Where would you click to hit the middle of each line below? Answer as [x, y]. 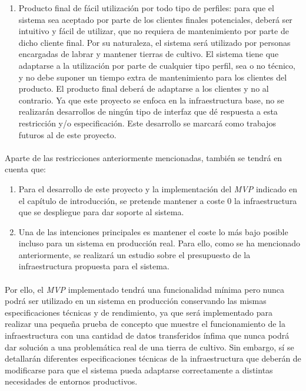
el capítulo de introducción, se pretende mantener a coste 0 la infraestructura [158, 200]
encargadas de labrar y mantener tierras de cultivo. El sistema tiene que [149, 54]
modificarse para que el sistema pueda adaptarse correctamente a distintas [139, 370]
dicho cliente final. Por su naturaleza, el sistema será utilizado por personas [154, 42]
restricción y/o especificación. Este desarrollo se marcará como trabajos [147, 123]
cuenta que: [25, 169]
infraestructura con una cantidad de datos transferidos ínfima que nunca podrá [147, 335]
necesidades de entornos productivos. [71, 381]
